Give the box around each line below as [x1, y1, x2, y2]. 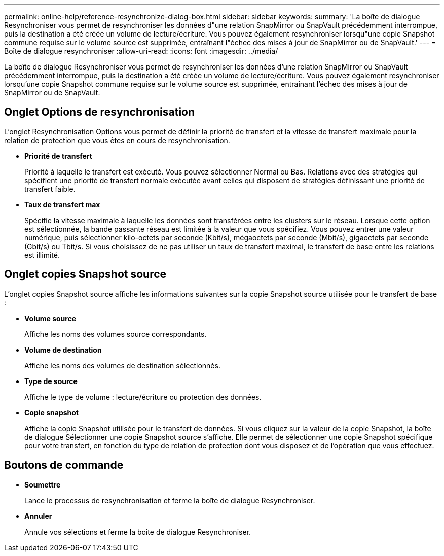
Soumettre [24, 480, 61, 489]
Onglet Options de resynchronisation [4, 106, 195, 119]
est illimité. [24, 250, 60, 259]
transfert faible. [24, 184, 76, 193]
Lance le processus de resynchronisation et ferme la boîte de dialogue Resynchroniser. [24, 496, 315, 505]
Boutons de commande [4, 459, 124, 472]
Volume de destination [24, 345, 102, 354]
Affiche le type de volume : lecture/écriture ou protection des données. [24, 392, 262, 401]
